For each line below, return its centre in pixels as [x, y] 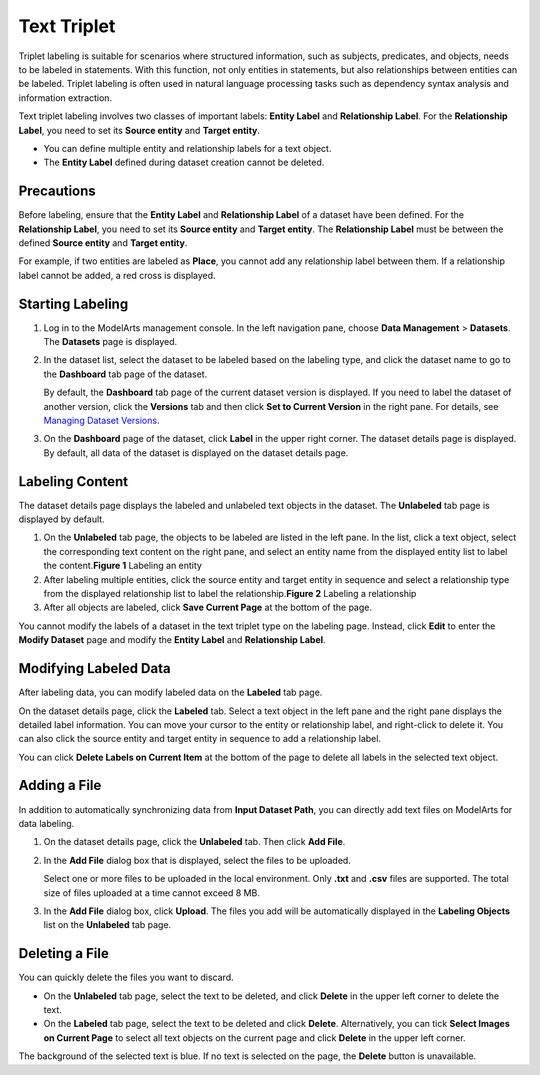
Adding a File [60, 785]
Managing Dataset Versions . [101, 420]
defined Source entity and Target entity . [103, 242]
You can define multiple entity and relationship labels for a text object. [187, 148]
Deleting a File [63, 953]
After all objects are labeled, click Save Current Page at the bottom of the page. [208, 607]
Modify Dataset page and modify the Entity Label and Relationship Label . [172, 640]
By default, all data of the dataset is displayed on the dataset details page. [196, 452]
